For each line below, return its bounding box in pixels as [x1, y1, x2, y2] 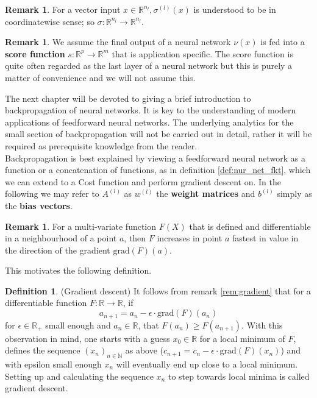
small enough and [45, 318, 111, 331]
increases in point [157, 232, 223, 244]
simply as [277, 187, 312, 200]
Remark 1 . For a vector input [5, 3, 121, 15]
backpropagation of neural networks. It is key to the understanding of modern [5, 104, 296, 116]
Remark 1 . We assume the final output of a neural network [5, 35, 231, 48]
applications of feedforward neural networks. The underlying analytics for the [5, 115, 294, 128]
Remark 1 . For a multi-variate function [5, 219, 157, 232]
